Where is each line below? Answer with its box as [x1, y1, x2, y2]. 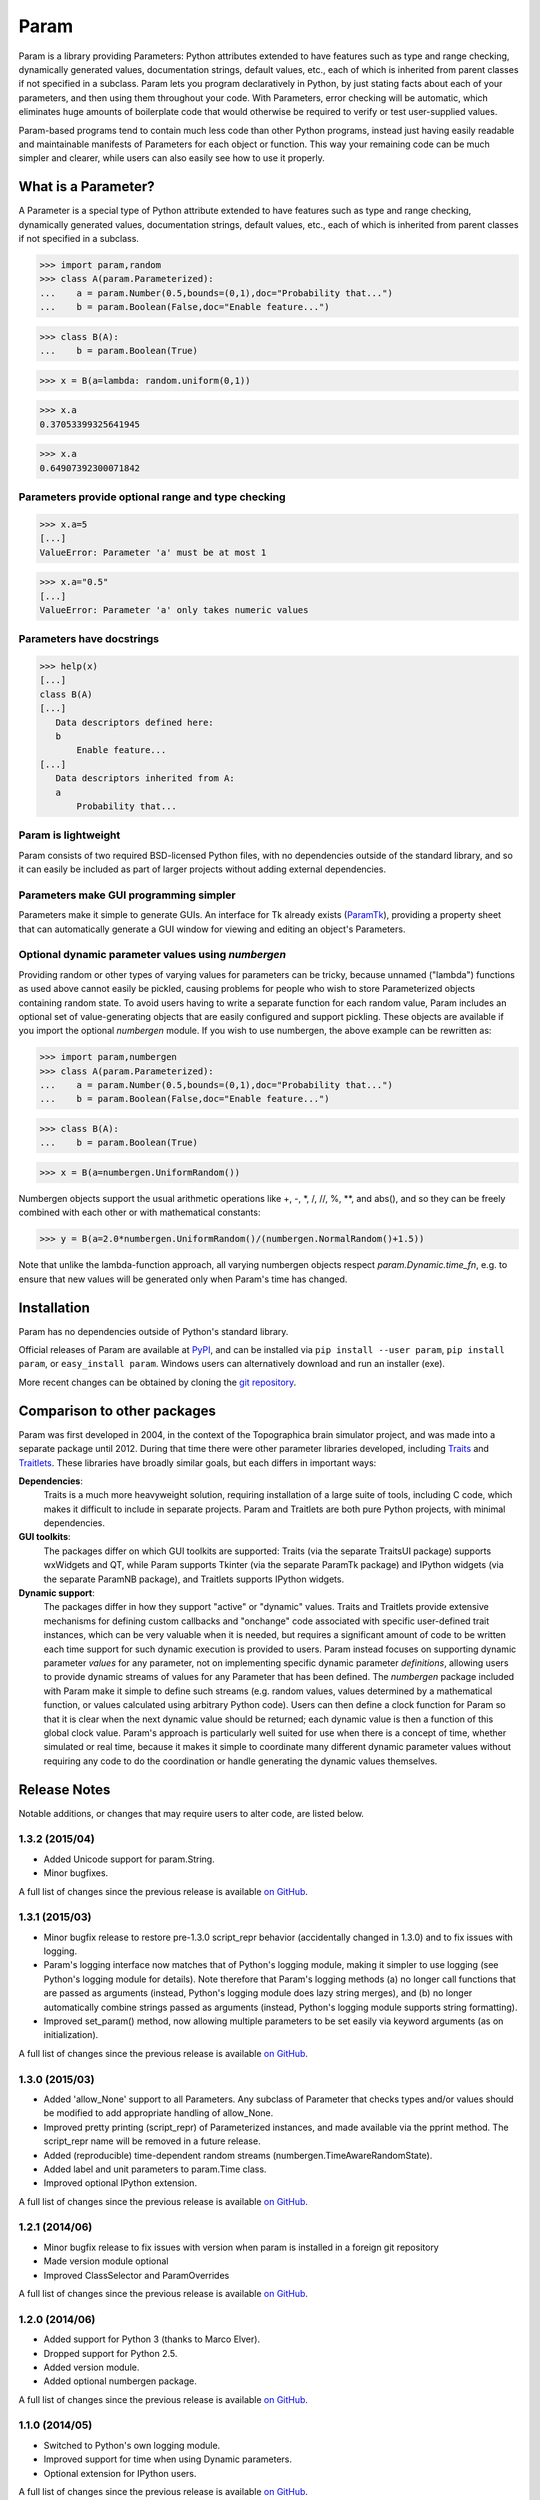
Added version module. [43, 2361, 140, 2373]
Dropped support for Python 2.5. [43, 2347, 178, 2359]
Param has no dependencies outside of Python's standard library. [18, 1325, 289, 1337]
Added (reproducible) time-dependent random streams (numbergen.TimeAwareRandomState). [43, 2149, 433, 2161]
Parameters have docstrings [18, 632, 160, 646]
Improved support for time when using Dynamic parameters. [43, 2453, 293, 2465]
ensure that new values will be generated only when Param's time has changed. [18, 1273, 348, 1285]
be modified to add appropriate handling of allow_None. [43, 2107, 274, 2119]
